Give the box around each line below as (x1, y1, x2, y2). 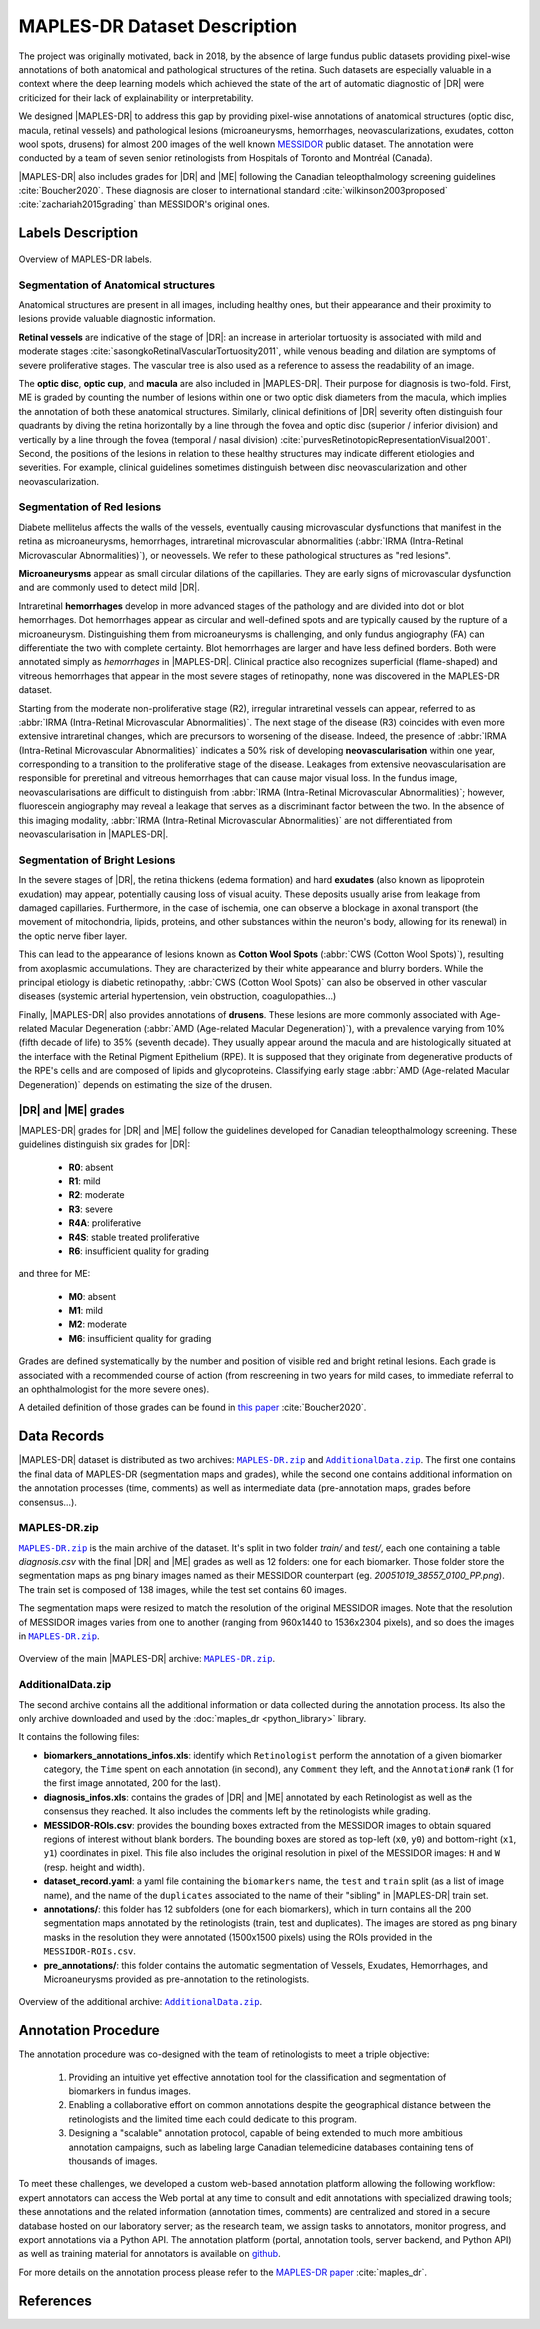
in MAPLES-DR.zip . (18, 1630, 100, 1642)
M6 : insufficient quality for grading (68, 1332, 212, 1344)
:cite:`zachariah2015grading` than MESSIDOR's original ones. (18, 198, 270, 210)
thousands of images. (68, 2155, 159, 2167)
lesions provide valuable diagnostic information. (18, 313, 216, 325)
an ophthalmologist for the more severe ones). (18, 1383, 210, 1395)
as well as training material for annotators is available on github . (18, 2248, 281, 2260)
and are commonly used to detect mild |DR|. (18, 581, 200, 594)
